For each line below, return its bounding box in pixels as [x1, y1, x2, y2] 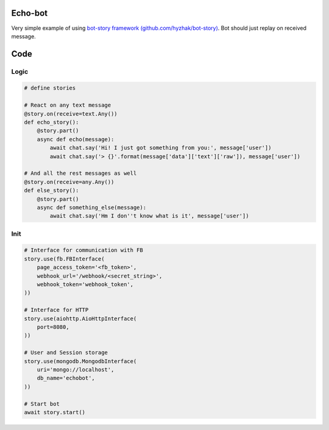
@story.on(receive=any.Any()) [24, 178, 115, 185]
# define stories [24, 85, 76, 91]
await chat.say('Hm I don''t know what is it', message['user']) [49, 213, 249, 219]
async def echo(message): [37, 136, 115, 143]
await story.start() [24, 409, 85, 415]
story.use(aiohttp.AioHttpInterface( [24, 315, 137, 322]
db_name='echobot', [37, 375, 96, 382]
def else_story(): [24, 187, 79, 194]
